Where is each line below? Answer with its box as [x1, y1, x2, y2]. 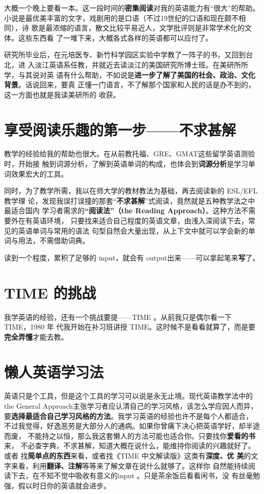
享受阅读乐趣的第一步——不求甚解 [4, 119, 236, 140]
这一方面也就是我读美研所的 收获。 [4, 89, 120, 100]
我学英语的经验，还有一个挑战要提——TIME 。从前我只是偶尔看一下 [4, 311, 232, 322]
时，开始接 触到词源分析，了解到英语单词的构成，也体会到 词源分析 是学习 [4, 158, 248, 169]
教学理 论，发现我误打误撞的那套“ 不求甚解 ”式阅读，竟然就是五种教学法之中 [4, 195, 255, 206]
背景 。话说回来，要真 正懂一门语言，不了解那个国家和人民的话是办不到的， [4, 79, 255, 90]
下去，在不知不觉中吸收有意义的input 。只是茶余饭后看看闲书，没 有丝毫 [11, 470, 253, 481]
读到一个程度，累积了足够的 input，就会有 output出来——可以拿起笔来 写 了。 [4, 252, 260, 262]
